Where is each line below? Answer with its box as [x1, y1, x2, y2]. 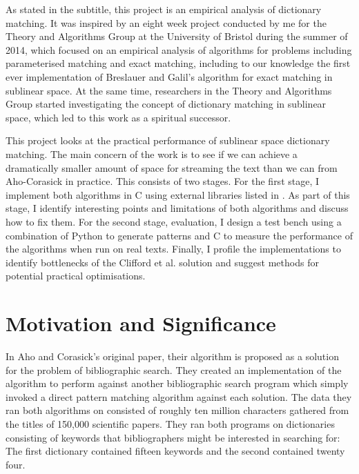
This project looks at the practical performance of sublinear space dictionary [6, 133, 330, 148]
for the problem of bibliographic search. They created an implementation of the [6, 362, 342, 377]
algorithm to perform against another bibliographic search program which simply [6, 376, 349, 391]
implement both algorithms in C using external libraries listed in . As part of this [6, 187, 350, 201]
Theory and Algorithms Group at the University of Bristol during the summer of [6, 29, 348, 43]
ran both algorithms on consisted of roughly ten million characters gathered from [6, 403, 349, 417]
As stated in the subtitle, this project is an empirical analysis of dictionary [6, 2, 322, 16]
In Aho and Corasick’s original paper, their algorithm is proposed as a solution [6, 349, 339, 363]
